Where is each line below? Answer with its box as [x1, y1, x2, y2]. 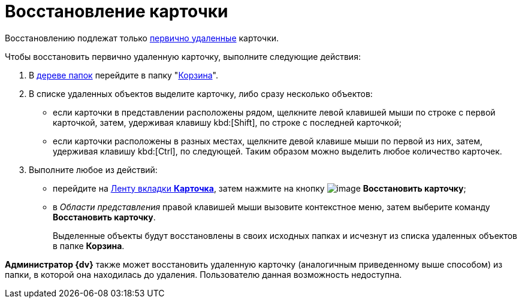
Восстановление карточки [5, 1, 228, 22]
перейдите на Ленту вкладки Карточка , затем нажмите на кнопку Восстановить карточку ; [53, 183, 466, 193]
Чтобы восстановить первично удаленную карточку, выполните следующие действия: [5, 51, 361, 62]
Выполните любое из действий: [29, 164, 158, 175]
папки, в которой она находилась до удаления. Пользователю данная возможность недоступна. [5, 269, 402, 280]
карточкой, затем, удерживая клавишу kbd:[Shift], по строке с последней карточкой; [53, 117, 402, 128]
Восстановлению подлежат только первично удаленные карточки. [5, 32, 279, 43]
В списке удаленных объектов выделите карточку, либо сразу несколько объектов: [29, 88, 373, 99]
